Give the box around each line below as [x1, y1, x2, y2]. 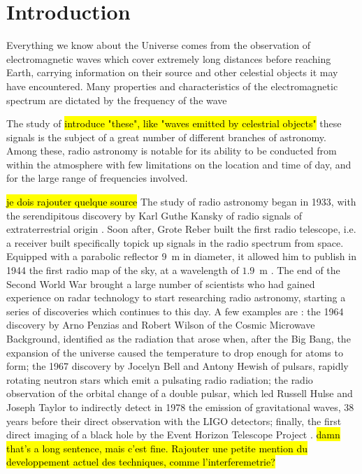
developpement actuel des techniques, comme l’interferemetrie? [6, 454, 275, 469]
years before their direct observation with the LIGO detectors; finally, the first [6, 413, 342, 428]
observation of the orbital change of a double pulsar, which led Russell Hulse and [6, 386, 353, 401]
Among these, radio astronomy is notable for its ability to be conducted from [6, 143, 337, 158]
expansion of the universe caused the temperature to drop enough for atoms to [6, 345, 343, 359]
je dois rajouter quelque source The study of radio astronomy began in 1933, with [6, 194, 356, 209]
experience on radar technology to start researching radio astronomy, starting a [6, 290, 346, 305]
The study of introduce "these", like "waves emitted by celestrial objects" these [6, 116, 342, 131]
